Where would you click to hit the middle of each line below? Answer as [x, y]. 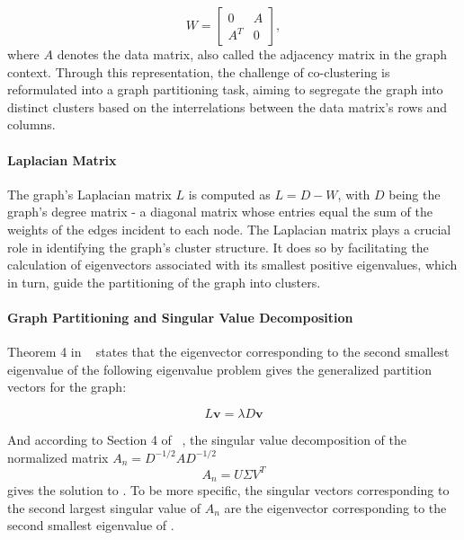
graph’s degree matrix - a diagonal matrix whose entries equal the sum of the [220, 212]
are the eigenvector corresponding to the [335, 507]
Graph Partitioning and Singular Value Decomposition [180, 317]
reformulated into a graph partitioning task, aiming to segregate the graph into [225, 89]
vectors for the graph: [67, 387]
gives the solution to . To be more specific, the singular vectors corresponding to [228, 490]
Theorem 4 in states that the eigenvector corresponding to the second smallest [228, 352]
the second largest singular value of [104, 507]
